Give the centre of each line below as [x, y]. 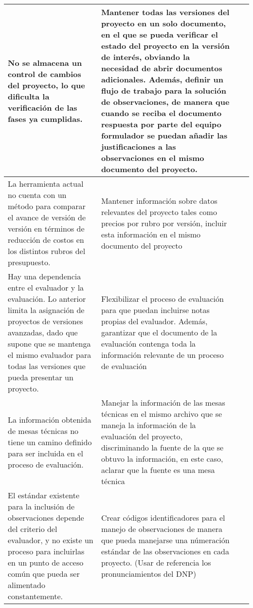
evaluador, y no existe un [51, 540]
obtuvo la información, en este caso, [162, 459]
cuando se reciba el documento [161, 113]
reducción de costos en [46, 240]
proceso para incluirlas [46, 551]
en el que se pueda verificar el [159, 34]
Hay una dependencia [45, 276]
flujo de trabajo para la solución [163, 90]
